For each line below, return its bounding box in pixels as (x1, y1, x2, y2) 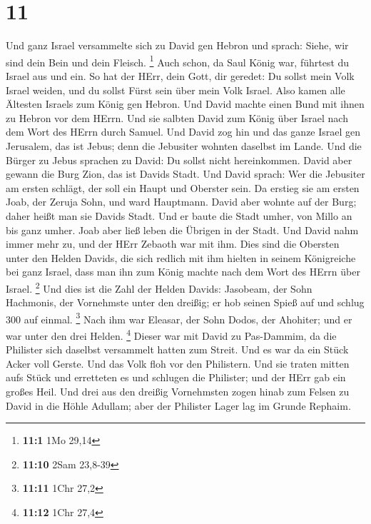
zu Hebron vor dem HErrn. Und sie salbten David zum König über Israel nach (6, 110, 348, 125)
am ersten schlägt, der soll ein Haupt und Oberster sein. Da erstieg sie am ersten (6, 180, 360, 195)
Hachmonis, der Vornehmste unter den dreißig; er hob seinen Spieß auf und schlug (6, 295, 365, 310)
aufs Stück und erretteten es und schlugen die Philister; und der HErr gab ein (6, 370, 346, 385)
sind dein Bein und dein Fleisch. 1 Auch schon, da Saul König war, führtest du (6, 52, 350, 69)
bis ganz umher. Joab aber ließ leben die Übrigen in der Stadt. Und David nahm (6, 222, 359, 237)
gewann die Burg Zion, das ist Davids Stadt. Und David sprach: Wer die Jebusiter (6, 166, 365, 181)
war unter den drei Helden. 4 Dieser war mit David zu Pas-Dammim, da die (6, 326, 337, 343)
